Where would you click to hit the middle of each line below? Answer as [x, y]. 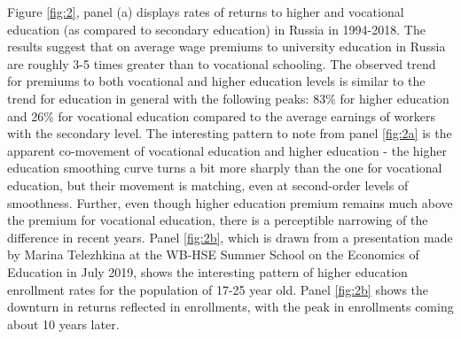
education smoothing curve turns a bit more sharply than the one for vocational [225, 168]
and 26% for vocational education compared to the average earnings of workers [221, 116]
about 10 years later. [63, 324]
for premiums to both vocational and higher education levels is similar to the [216, 81]
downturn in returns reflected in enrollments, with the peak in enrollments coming [230, 307]
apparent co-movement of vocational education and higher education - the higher [227, 150]
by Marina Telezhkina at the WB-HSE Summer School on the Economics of [213, 254]
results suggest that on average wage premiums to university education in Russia [227, 46]
